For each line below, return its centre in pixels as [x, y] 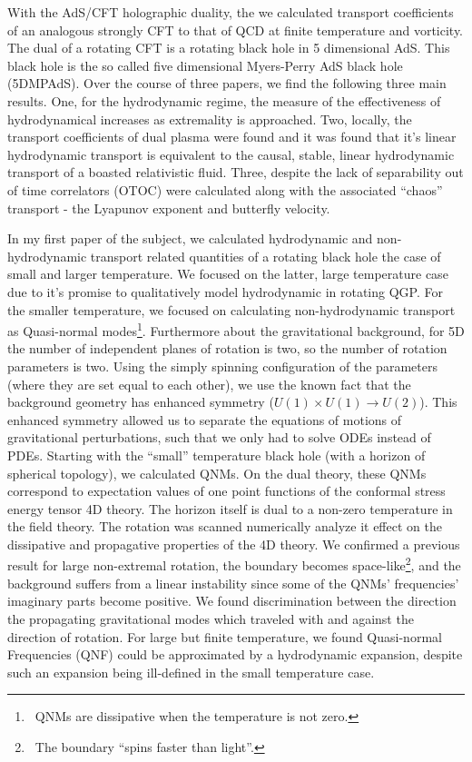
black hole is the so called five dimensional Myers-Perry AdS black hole [205, 65]
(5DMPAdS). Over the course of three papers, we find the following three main [227, 83]
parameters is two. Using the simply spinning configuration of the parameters [222, 366]
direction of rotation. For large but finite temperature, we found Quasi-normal [225, 636]
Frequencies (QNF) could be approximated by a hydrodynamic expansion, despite [235, 654]
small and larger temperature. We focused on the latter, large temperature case [228, 274]
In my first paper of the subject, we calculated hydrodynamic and [190, 238]
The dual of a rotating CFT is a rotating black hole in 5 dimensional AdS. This [229, 48]
